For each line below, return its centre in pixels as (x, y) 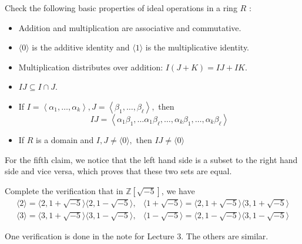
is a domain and (65, 139)
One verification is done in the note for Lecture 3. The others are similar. (137, 236)
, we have (178, 190)
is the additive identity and (81, 47)
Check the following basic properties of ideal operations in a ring (121, 8)
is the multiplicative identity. (197, 47)
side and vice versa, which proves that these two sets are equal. (118, 171)
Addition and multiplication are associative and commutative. (130, 27)
